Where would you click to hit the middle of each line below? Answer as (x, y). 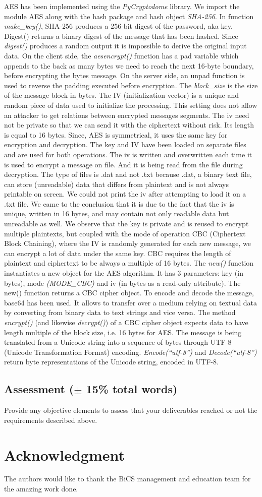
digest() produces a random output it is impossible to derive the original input (125, 46)
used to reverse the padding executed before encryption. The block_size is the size (131, 85)
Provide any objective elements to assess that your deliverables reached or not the (131, 410)
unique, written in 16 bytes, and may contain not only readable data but (117, 213)
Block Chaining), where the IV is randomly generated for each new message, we (127, 243)
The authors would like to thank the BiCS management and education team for (127, 479)
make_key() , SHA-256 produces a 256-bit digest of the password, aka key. (118, 26)
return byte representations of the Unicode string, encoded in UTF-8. (111, 362)
